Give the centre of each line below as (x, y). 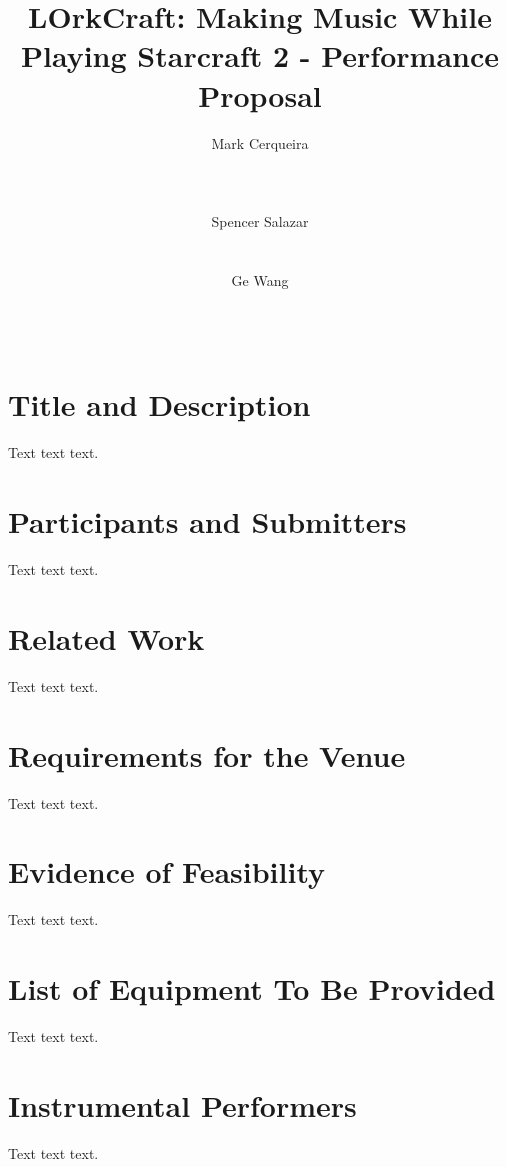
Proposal (260, 94)
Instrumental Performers (182, 1104)
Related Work (106, 637)
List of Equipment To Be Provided (252, 988)
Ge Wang (260, 279)
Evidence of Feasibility (167, 871)
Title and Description (159, 404)
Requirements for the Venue (207, 754)
